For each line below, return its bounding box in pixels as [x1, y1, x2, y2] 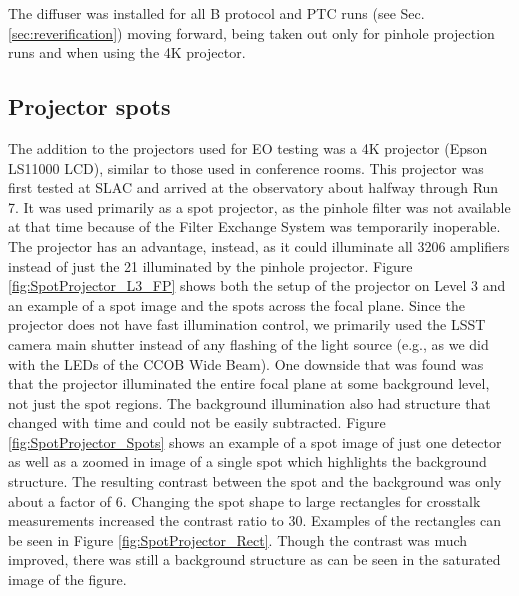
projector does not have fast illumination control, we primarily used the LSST [8, 314, 486, 335]
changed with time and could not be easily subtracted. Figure [8, 412, 386, 433]
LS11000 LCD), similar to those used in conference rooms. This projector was [8, 157, 484, 178]
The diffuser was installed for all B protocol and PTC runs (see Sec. [8, 3, 425, 23]
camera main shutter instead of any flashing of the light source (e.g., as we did [8, 333, 489, 354]
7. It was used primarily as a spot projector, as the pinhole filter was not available [8, 196, 511, 217]
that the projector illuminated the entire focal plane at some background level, [8, 373, 490, 394]
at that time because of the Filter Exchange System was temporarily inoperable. [8, 216, 501, 237]
